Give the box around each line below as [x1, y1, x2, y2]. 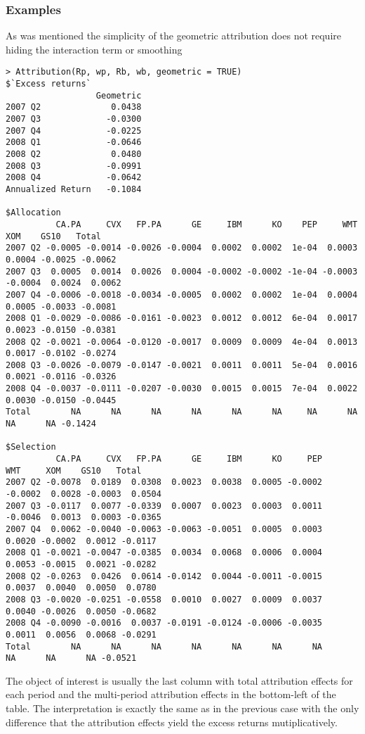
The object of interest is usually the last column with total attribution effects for [6, 673, 353, 688]
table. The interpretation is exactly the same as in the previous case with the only [6, 701, 359, 716]
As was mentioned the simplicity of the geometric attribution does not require [6, 28, 342, 43]
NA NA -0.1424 [6, 419, 96, 429]
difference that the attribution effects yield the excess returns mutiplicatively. [6, 714, 338, 729]
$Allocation [6, 208, 61, 218]
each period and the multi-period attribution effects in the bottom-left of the [6, 687, 336, 702]
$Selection [6, 442, 56, 453]
